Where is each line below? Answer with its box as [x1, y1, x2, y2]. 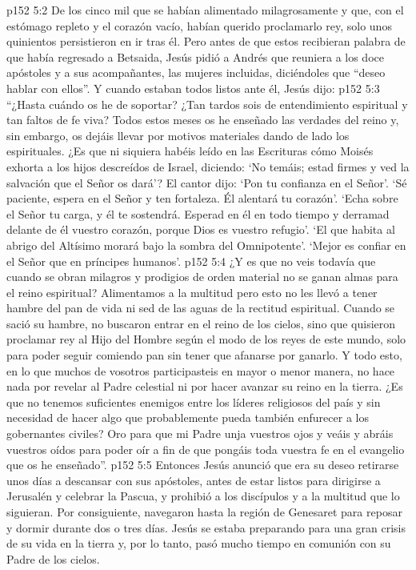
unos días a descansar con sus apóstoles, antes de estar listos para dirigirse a [6, 472, 381, 488]
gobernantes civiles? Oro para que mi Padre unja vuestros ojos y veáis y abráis [6, 425, 394, 442]
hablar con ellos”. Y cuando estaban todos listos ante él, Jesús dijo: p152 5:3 [6, 79, 380, 96]
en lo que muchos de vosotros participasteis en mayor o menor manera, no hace [6, 362, 395, 379]
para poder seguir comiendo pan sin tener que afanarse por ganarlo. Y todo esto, [6, 347, 402, 363]
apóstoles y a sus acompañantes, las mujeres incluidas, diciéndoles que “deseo [6, 64, 386, 81]
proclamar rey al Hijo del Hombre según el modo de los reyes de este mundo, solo [6, 331, 406, 347]
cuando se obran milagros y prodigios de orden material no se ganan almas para [6, 268, 398, 285]
